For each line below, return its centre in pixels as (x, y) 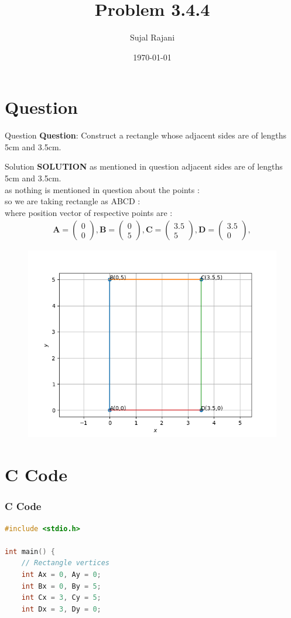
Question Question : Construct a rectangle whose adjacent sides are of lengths (146, 135)
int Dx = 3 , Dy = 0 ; (61, 609)
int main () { (30, 551)
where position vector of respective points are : (89, 212)
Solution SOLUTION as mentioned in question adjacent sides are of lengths (144, 166)
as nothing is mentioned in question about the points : (102, 189)
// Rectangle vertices (65, 563)
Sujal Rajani (152, 37)
